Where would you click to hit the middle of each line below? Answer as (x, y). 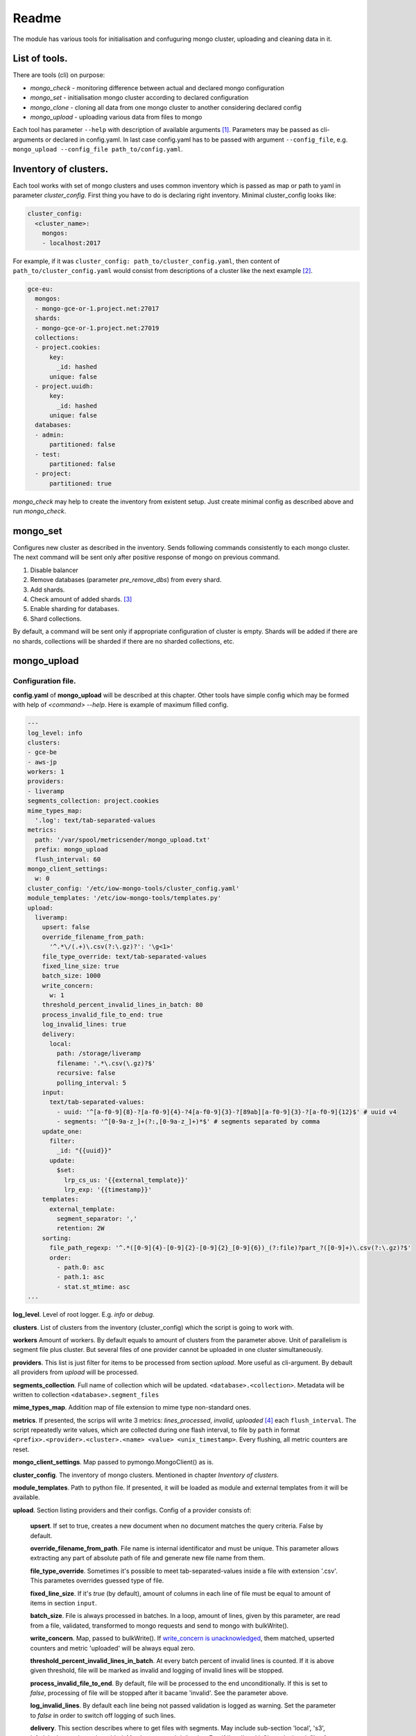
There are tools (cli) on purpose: (59, 75)
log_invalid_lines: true (84, 1025)
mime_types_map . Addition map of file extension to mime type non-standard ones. (132, 1408)
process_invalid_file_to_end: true (102, 1015)
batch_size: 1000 (71, 976)
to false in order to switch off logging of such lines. (103, 1715)
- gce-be (42, 752)
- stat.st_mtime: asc (93, 1287)
